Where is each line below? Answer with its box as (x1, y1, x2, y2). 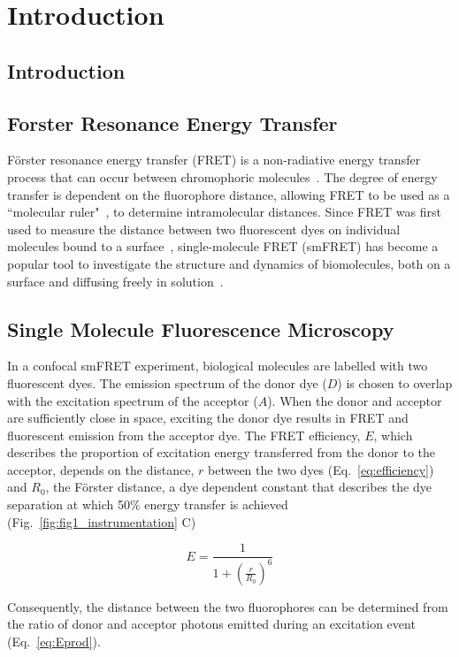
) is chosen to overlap (337, 373, 453, 392)
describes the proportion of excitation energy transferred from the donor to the (7, 443, 436, 462)
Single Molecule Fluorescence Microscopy (7, 315, 394, 342)
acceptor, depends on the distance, (7, 460, 195, 478)
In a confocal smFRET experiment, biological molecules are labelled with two (7, 356, 428, 375)
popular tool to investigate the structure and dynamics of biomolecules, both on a (7, 254, 451, 272)
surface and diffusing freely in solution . (7, 271, 224, 290)
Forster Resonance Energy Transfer (7, 109, 338, 136)
